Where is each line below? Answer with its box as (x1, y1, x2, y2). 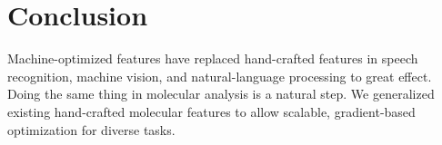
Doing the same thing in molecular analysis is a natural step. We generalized (7, 84, 435, 103)
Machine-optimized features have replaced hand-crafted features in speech (7, 49, 418, 68)
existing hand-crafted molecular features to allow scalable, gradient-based (7, 101, 416, 121)
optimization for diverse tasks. (7, 120, 176, 139)
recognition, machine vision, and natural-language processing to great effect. (7, 66, 432, 85)
